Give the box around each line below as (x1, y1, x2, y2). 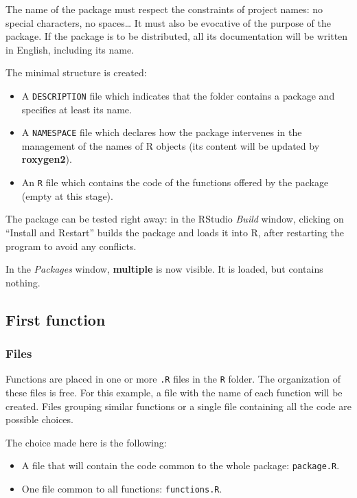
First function (5, 308, 106, 330)
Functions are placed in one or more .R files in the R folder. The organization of (5, 372, 341, 386)
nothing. (5, 275, 41, 289)
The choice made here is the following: (5, 435, 167, 449)
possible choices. (5, 412, 73, 427)
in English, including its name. (5, 42, 135, 56)
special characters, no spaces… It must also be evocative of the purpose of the (5, 15, 331, 30)
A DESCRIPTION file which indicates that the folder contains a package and (21, 88, 335, 102)
